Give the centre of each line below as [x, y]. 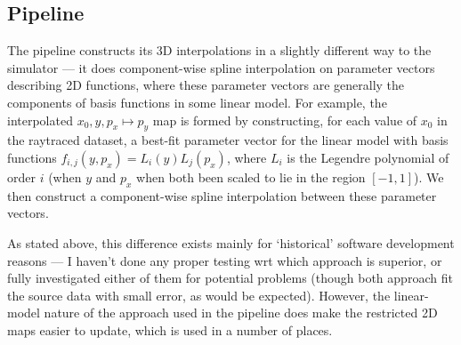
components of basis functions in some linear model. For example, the [197, 102]
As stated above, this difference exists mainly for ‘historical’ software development [231, 242]
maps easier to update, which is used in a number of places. [170, 329]
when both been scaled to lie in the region [251, 177]
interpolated [40, 120]
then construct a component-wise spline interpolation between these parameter [222, 195]
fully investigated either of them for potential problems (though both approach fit [230, 278]
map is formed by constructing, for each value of [285, 120]
